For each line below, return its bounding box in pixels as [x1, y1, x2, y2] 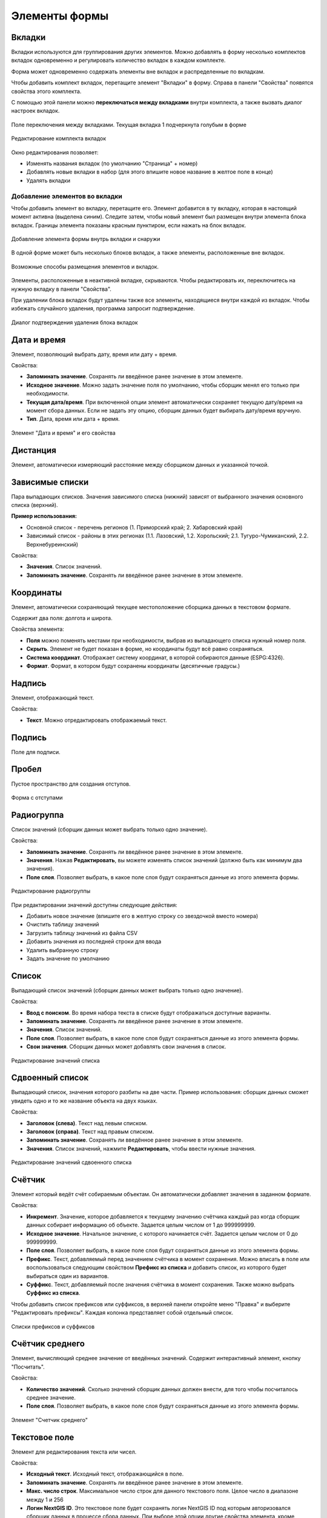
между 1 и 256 [26, 1496, 64, 1503]
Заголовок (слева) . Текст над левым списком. [26, 1119, 148, 1126]
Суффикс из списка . [26, 1289, 81, 1296]
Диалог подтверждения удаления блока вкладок [11, 319, 139, 326]
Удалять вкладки [26, 177, 71, 184]
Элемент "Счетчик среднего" [11, 1416, 88, 1423]
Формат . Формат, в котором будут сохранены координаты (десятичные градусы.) [26, 662, 240, 670]
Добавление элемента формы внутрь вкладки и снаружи [11, 236, 160, 243]
